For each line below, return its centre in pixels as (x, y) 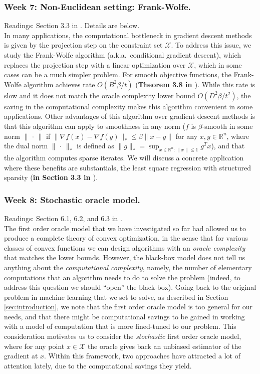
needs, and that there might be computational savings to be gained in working (124, 316)
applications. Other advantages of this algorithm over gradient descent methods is (130, 116)
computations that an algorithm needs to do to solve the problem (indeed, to (122, 277)
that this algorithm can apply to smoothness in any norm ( (95, 126)
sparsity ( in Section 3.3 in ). (51, 177)
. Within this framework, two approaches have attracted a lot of (142, 356)
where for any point (34, 346)
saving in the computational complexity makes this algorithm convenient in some (128, 106)
